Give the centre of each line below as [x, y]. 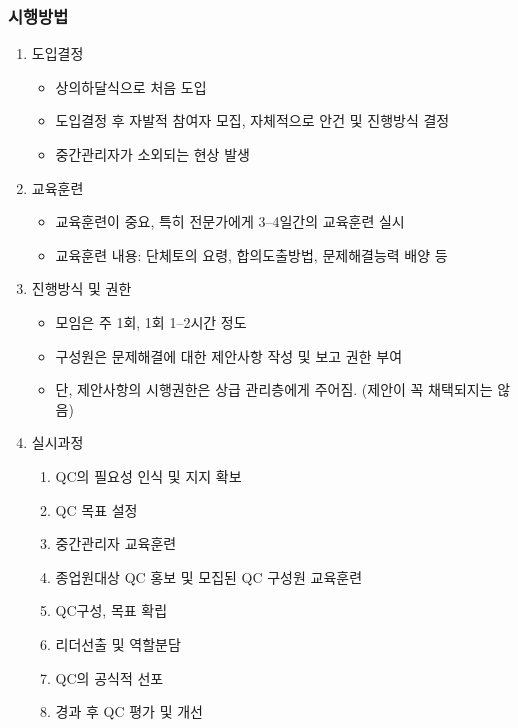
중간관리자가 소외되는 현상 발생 [152, 154]
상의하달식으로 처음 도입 [131, 86]
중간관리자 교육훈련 [116, 543]
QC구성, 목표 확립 [111, 610]
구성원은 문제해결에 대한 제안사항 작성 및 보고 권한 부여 [229, 355]
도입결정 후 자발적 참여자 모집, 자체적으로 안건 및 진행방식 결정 [252, 120]
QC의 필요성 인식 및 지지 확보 [148, 475]
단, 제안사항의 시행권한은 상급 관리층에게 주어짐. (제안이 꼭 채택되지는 [274, 389]
